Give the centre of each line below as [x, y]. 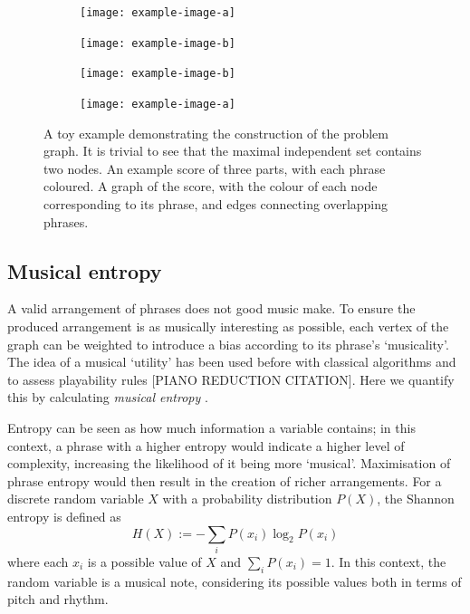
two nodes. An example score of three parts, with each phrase [215, 168]
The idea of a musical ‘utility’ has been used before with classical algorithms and [232, 362]
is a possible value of [144, 561]
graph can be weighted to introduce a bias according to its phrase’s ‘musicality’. [228, 344]
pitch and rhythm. [58, 599]
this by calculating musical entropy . [108, 397]
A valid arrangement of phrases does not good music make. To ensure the [211, 308]
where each [38, 561]
